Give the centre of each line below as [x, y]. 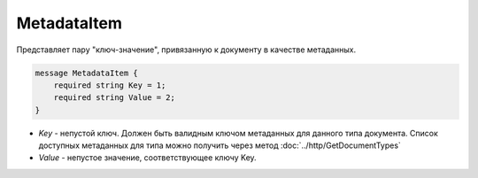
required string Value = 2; [115, 98]
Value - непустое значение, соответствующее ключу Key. [147, 158]
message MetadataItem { [87, 73]
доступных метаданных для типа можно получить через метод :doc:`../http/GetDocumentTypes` [220, 145]
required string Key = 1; [110, 85]
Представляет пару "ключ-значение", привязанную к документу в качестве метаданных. [186, 50]
